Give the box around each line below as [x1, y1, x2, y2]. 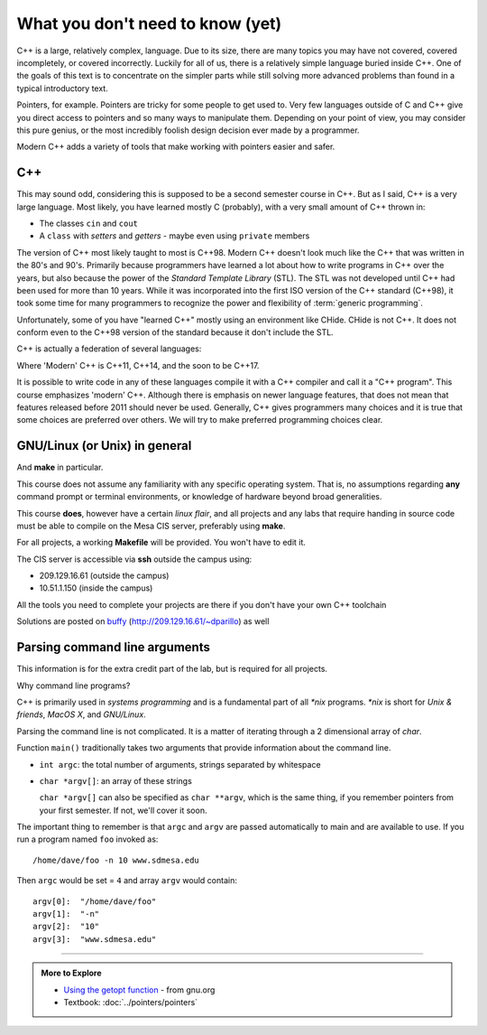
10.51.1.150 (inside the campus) [39, 583, 153, 593]
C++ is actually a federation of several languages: [16, 343, 202, 354]
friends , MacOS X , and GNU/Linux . [16, 709, 146, 720]
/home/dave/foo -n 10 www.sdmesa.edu [32, 854, 200, 865]
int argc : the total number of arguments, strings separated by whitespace [39, 759, 321, 769]
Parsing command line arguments [16, 639, 211, 655]
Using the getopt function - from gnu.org [63, 984, 216, 995]
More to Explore [41, 967, 103, 979]
